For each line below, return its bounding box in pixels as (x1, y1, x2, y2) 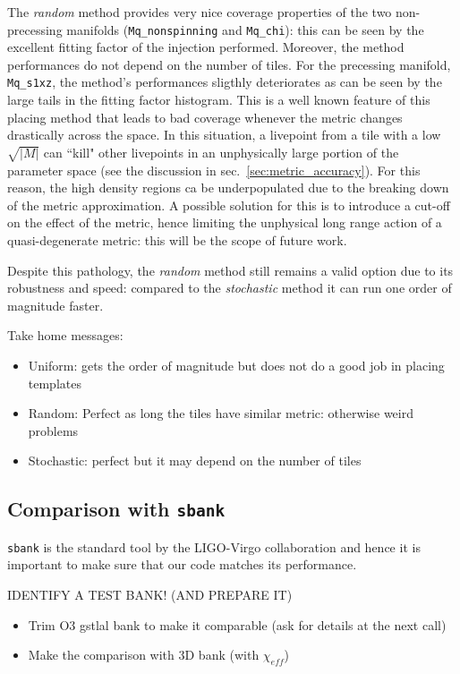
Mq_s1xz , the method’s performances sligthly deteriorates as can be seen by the (7, 73, 442, 91)
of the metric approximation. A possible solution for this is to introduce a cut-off (7, 195, 450, 214)
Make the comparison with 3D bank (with (28, 645, 260, 664)
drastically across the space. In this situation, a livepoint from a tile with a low (7, 125, 441, 144)
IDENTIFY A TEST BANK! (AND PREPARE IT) (7, 584, 293, 603)
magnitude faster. (7, 295, 104, 314)
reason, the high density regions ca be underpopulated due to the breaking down (7, 178, 449, 197)
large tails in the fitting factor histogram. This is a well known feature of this (7, 90, 430, 109)
